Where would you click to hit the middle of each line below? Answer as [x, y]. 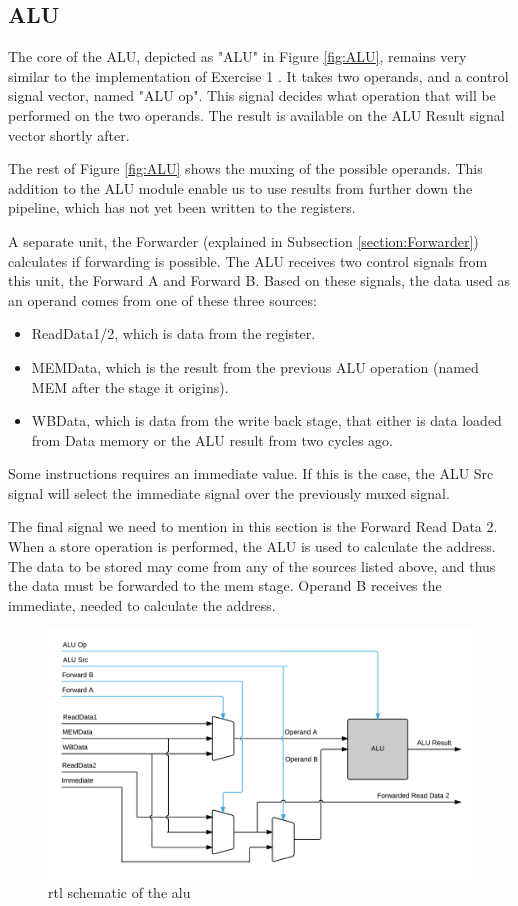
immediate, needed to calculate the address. [142, 604]
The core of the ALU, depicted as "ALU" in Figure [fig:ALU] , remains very [237, 56]
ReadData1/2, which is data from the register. [173, 333]
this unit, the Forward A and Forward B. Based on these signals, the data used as [259, 280]
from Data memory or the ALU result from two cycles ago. [212, 439]
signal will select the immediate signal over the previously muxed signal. [229, 492]
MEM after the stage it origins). [130, 386]
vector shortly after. [69, 134]
